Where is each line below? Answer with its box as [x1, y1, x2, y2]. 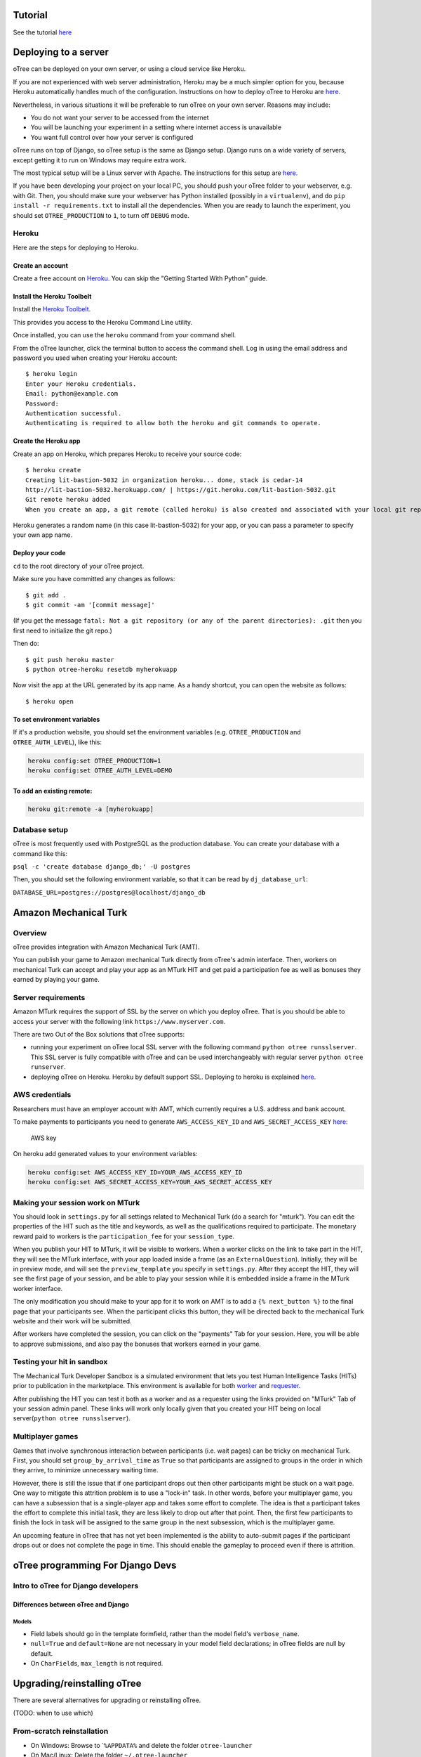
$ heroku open [25, 697, 74, 706]
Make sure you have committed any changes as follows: [13, 575, 175, 583]
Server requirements [13, 992, 86, 1002]
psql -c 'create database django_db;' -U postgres [13, 863, 191, 871]
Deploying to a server [13, 46, 109, 58]
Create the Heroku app [13, 436, 81, 446]
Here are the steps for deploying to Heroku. [13, 243, 139, 252]
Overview [13, 928, 47, 938]
